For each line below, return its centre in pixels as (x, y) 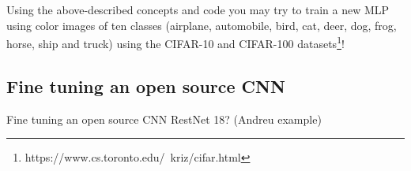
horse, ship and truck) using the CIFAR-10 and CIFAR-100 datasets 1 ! (175, 42)
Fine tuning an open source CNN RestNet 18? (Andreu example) (164, 119)
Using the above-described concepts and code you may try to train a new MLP (198, 9)
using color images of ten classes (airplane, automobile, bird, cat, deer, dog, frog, (202, 25)
